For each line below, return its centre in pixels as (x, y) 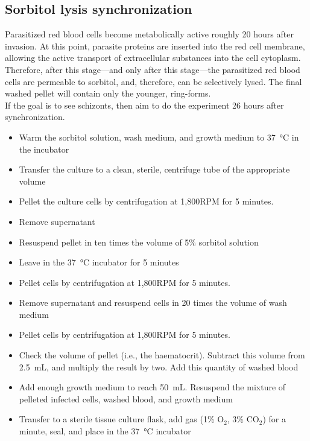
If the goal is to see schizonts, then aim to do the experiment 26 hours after (144, 105)
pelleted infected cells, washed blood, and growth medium (126, 398)
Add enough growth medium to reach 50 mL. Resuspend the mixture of (152, 387)
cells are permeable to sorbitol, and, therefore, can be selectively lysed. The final (153, 81)
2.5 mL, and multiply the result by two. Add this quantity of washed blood (159, 366)
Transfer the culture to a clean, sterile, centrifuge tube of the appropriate (154, 169)
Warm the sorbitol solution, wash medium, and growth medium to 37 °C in (159, 137)
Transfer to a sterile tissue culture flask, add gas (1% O (122, 419)
